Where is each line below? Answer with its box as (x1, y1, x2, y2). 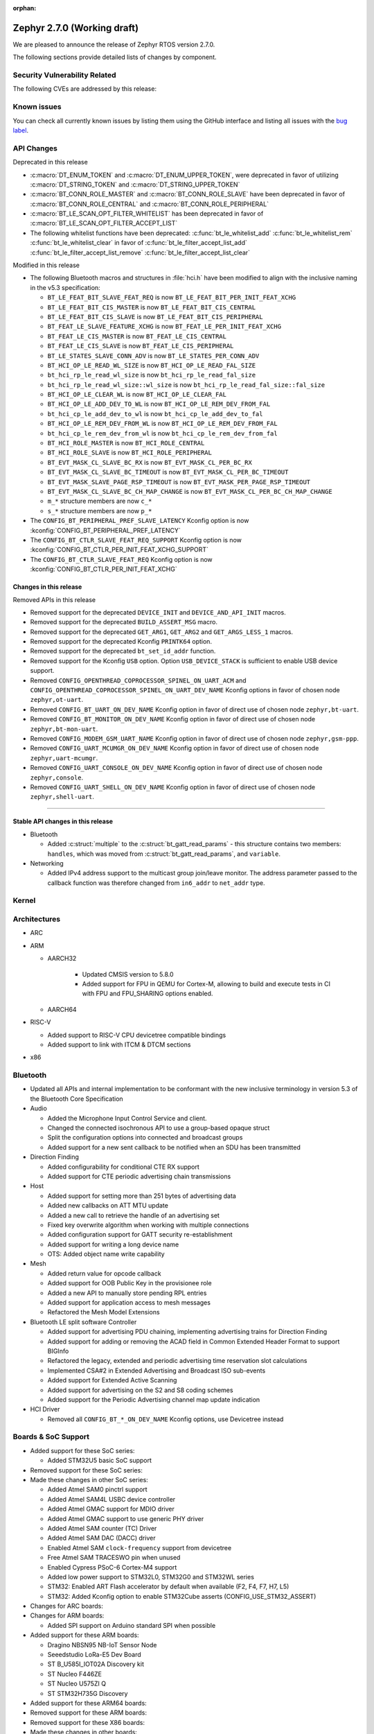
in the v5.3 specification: (30, 283, 100, 291)
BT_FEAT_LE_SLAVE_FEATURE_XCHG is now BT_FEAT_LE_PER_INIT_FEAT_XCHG (47, 323, 282, 331)
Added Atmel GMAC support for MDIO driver (47, 1505, 175, 1513)
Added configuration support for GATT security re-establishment (47, 1230, 233, 1239)
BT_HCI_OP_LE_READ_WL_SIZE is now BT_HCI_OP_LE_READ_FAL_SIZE (47, 361, 256, 369)
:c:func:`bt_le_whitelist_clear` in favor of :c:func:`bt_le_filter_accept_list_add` (30, 239, 247, 247)
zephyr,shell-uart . (30, 793, 95, 801)
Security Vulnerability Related (12, 70, 117, 80)
